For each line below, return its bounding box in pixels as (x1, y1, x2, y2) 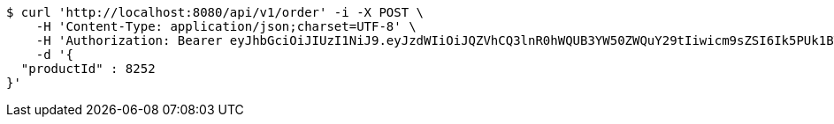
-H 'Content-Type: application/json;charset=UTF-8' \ (35, 19, 417, 33)
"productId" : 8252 (20, 62, 156, 76)
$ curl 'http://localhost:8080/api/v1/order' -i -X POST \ (6, 5, 425, 19)
